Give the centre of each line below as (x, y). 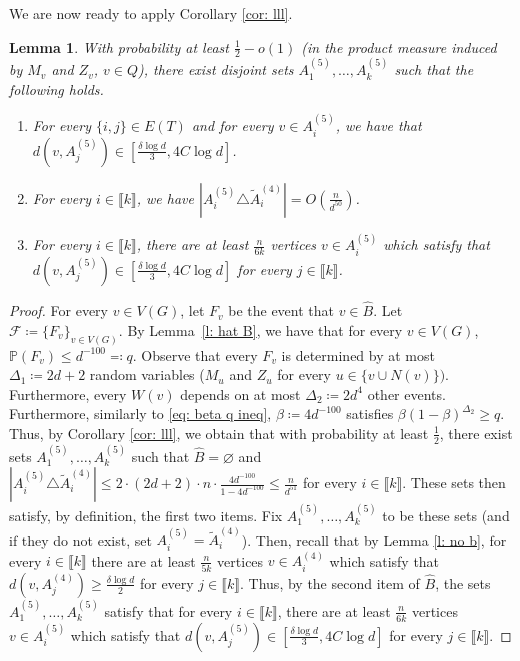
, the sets (463, 582)
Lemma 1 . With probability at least (119, 46)
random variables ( (147, 374)
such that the (434, 69)
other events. (406, 393)
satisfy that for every (168, 610)
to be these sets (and (446, 514)
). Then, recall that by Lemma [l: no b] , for (374, 539)
